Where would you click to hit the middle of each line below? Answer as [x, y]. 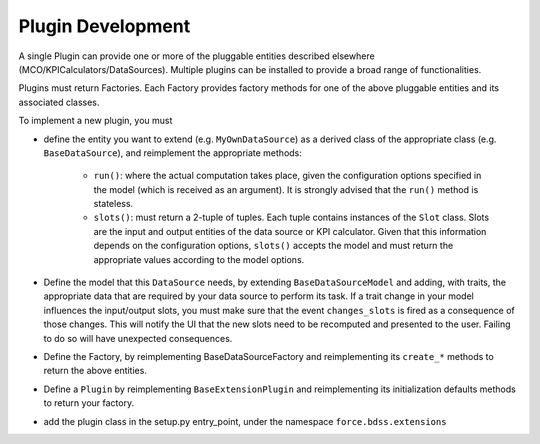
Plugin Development [104, 26]
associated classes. [59, 102]
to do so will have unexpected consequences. [138, 338]
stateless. [113, 204]
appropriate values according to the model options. [199, 259]
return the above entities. [95, 371]
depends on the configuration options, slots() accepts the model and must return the [273, 246]
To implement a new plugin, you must [95, 121]
